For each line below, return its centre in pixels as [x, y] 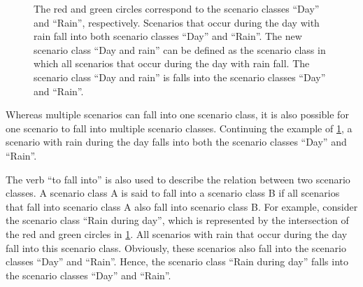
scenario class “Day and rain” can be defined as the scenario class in [180, 49]
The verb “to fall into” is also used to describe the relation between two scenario [178, 179]
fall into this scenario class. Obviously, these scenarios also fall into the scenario [176, 247]
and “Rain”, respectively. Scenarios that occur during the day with [177, 22]
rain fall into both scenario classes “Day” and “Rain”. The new [168, 36]
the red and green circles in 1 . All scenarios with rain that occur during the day [177, 233]
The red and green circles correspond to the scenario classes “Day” [177, 8]
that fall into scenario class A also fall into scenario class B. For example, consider [182, 206]
